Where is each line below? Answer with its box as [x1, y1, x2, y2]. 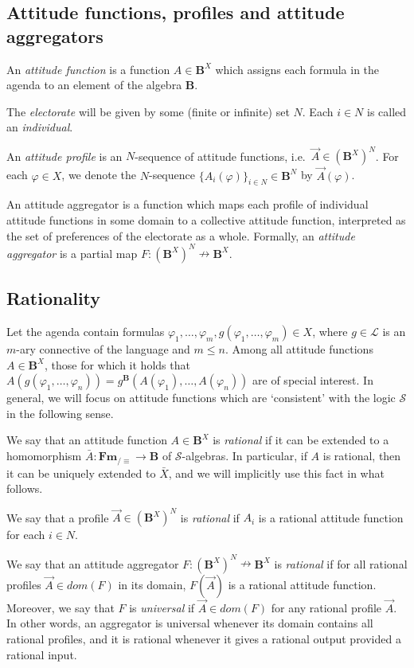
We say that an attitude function [6, 432, 167, 448]
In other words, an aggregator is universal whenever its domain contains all [6, 615, 373, 631]
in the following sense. [6, 404, 114, 421]
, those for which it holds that [44, 356, 190, 373]
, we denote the [61, 166, 137, 183]
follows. [6, 480, 43, 497]
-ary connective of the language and [16, 340, 190, 357]
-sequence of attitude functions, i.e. [135, 147, 306, 164]
